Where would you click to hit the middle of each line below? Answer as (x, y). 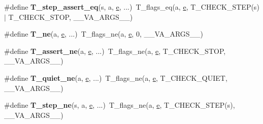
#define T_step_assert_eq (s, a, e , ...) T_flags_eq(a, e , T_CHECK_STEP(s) (132, 7)
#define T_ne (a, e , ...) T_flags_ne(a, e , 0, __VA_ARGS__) (104, 34)
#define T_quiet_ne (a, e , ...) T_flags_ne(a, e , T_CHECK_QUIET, (116, 77)
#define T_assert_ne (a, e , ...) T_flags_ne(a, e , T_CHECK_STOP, (115, 51)
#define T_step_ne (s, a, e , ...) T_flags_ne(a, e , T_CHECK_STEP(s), (120, 105)
